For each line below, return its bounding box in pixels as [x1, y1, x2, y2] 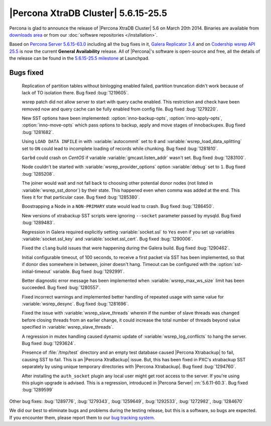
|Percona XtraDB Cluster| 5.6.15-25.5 [9, 8, 168, 19]
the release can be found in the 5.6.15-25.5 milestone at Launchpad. [9, 55, 150, 61]
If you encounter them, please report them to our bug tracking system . [9, 414, 155, 420]
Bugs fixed [9, 68, 44, 77]
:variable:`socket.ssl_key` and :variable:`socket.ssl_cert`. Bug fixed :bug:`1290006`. [22, 236, 193, 242]
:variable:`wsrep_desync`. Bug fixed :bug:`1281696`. [22, 301, 129, 307]
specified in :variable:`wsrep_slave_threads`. [22, 324, 114, 330]
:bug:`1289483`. [22, 220, 55, 226]
